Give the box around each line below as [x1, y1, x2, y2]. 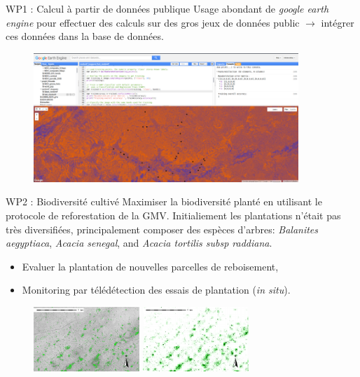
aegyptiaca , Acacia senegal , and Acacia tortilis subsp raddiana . [6, 235, 272, 250]
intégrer [321, 15, 354, 29]
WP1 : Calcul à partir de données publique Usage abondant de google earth [6, 1, 329, 15]
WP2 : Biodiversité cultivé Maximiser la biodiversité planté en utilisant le [6, 194, 322, 209]
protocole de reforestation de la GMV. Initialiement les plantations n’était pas [6, 208, 341, 223]
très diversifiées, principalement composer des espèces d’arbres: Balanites [6, 221, 319, 236]
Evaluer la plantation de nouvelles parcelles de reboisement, [22, 259, 279, 273]
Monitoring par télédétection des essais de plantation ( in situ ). [22, 282, 291, 297]
